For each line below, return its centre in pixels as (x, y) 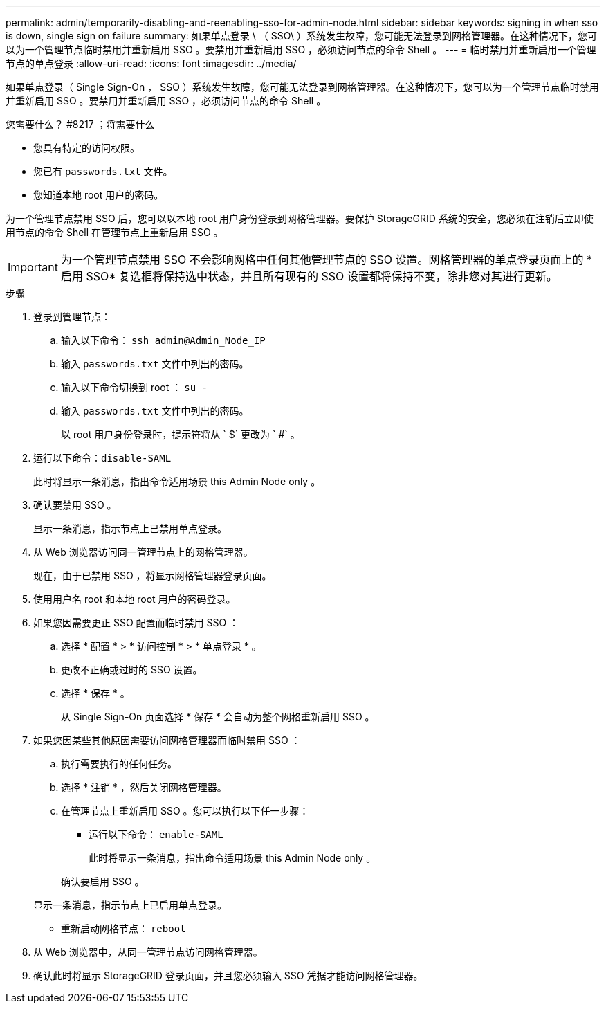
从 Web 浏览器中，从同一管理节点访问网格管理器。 (148, 952)
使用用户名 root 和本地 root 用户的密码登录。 (135, 599)
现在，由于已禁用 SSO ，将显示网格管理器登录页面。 (153, 575)
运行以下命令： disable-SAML (102, 458)
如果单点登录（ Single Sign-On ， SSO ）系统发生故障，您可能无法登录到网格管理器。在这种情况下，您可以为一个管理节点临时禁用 (302, 87)
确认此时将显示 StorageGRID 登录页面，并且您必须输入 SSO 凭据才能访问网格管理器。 (228, 975)
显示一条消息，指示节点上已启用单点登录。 (130, 905)
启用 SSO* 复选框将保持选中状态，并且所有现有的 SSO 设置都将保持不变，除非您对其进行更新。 (309, 276)
